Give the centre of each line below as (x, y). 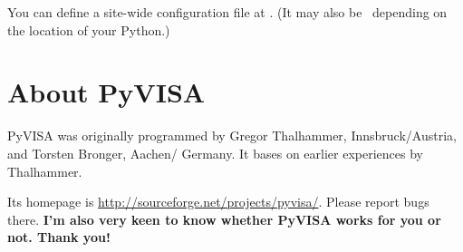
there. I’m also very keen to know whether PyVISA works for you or (224, 219)
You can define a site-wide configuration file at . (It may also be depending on (227, 12)
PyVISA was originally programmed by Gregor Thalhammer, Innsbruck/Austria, (232, 136)
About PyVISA (106, 92)
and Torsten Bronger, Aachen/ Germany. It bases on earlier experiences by (215, 153)
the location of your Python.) (89, 29)
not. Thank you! (59, 237)
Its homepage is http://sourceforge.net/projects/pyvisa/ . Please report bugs (218, 202)
